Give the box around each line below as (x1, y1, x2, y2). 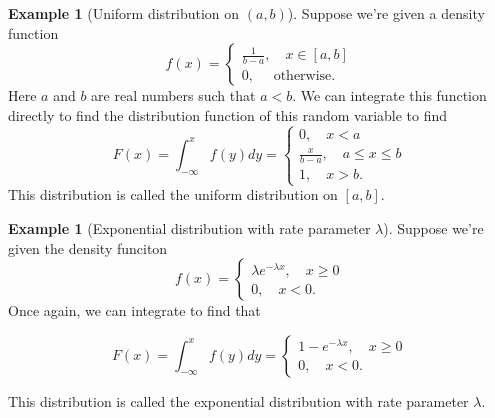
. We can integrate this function (292, 85, 487, 106)
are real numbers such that (91, 85, 256, 106)
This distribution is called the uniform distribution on (8, 184, 338, 205)
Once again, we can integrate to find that (8, 300, 261, 321)
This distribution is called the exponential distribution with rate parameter (8, 390, 469, 411)
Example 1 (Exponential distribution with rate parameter (8, 217, 371, 238)
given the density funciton (8, 237, 168, 258)
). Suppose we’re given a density (287, 3, 485, 23)
